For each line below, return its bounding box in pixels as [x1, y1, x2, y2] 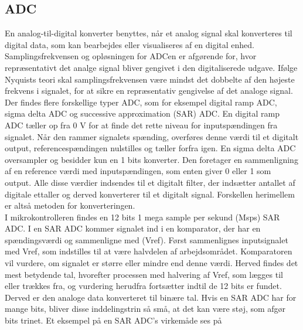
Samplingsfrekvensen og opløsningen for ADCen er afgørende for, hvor [5, 50, 257, 62]
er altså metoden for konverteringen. [5, 199, 135, 212]
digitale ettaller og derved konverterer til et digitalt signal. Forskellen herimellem [5, 188, 295, 200]
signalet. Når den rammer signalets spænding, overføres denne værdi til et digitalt [5, 130, 299, 142]
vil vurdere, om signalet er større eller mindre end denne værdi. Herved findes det [5, 257, 298, 269]
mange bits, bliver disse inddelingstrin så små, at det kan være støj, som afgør [5, 302, 286, 315]
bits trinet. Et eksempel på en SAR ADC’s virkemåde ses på [5, 314, 222, 326]
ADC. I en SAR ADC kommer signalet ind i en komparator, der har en [5, 222, 261, 234]
